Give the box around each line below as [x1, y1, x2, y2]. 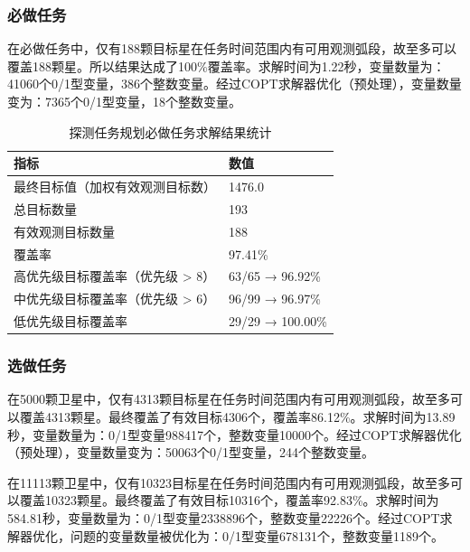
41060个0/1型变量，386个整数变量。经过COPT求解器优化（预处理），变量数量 [7, 74, 462, 93]
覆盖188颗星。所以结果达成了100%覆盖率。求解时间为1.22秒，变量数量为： [7, 56, 446, 75]
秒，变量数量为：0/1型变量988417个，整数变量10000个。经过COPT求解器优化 [7, 425, 462, 444]
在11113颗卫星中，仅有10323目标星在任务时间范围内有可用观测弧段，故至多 [7, 472, 450, 491]
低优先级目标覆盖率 [14, 312, 127, 331]
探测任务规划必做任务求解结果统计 [69, 122, 272, 141]
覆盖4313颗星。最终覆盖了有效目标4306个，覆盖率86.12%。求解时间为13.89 [19, 407, 456, 426]
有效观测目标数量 [14, 221, 115, 240]
